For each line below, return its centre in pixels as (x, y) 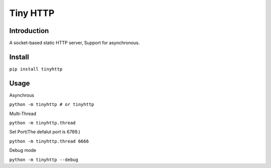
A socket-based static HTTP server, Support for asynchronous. (75, 43)
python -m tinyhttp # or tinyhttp (52, 104)
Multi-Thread (23, 113)
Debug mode (23, 150)
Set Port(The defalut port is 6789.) (45, 132)
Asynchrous (22, 95)
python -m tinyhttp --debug (44, 159)
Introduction (29, 31)
